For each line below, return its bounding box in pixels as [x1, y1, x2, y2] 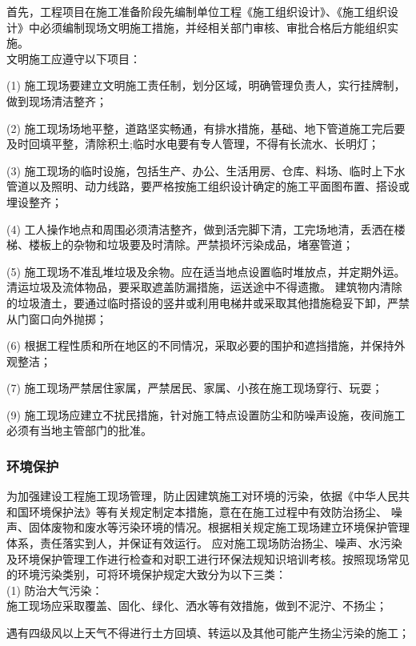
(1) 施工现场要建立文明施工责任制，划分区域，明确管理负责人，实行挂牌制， [6, 77, 406, 94]
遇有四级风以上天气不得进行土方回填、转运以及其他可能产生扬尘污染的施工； [6, 624, 410, 641]
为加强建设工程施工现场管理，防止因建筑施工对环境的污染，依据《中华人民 [6, 488, 398, 504]
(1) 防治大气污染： [6, 581, 103, 598]
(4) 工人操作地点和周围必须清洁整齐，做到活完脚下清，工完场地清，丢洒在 [6, 220, 394, 237]
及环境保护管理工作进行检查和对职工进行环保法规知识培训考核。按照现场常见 [6, 550, 410, 567]
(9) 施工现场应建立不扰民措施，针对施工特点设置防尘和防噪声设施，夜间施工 [6, 406, 406, 423]
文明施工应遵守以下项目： [6, 50, 141, 66]
